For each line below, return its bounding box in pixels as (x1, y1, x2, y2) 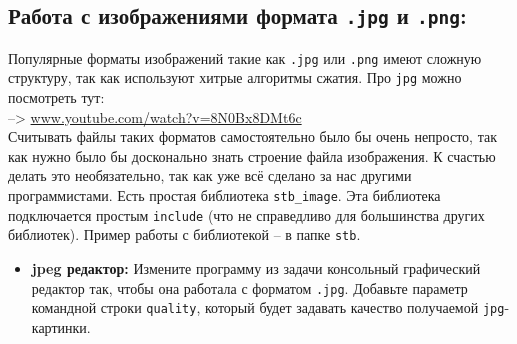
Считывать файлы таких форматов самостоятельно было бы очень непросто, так (8, 126, 497, 147)
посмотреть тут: (8, 87, 105, 108)
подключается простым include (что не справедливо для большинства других (8, 204, 485, 225)
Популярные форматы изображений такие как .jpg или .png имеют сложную (8, 47, 482, 68)
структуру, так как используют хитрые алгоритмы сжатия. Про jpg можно (8, 67, 462, 88)
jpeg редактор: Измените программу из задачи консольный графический (31, 258, 481, 279)
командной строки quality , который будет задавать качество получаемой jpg (31, 297, 505, 318)
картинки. (31, 316, 91, 337)
